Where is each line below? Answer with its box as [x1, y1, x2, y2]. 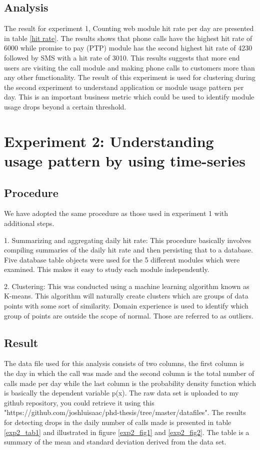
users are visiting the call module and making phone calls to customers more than [4, 62, 255, 72]
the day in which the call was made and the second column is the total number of [4, 368, 254, 378]
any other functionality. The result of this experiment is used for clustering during [4, 72, 255, 82]
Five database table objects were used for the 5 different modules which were [4, 254, 240, 264]
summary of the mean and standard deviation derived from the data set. [4, 436, 226, 447]
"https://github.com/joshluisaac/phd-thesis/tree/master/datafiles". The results [4, 407, 246, 417]
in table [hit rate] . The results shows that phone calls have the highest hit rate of [4, 32, 252, 43]
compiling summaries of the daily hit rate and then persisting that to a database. [4, 244, 253, 255]
